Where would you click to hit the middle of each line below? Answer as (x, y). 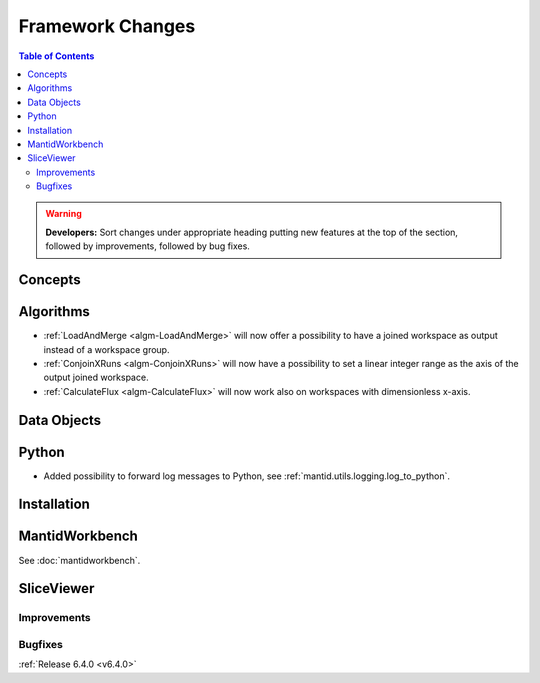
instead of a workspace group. (106, 349)
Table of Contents (56, 56)
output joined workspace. (96, 377)
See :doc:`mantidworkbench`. (79, 560)
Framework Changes (107, 26)
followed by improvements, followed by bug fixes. (147, 246)
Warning (63, 214)
